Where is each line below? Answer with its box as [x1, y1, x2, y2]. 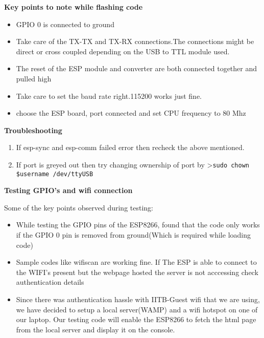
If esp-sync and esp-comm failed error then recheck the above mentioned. [16, 142, 245, 153]
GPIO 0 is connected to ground [16, 18, 114, 29]
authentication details [16, 277, 84, 287]
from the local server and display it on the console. [16, 324, 175, 334]
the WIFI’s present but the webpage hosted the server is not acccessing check [16, 266, 258, 277]
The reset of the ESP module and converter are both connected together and [16, 63, 257, 74]
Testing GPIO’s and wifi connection [4, 185, 133, 196]
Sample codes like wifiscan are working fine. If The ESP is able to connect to [16, 257, 257, 267]
